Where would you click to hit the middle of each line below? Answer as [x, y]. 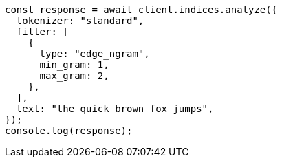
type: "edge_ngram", [95, 54]
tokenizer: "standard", [80, 21]
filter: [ [42, 32]
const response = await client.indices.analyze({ [141, 10]
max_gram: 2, [74, 76]
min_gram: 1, [74, 65]
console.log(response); [69, 131]
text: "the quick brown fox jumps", [115, 109]
